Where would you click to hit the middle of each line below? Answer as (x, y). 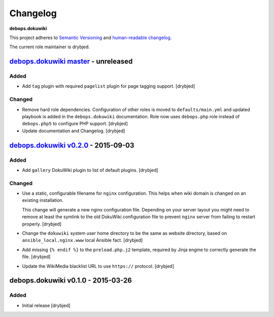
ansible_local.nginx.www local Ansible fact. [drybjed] (82, 240)
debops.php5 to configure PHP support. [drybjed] (75, 124)
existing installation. (43, 200)
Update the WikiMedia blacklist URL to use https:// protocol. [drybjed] (98, 266)
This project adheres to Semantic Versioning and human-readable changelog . (91, 38)
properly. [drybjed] (42, 224)
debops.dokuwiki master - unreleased (71, 62)
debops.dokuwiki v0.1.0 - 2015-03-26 (71, 281)
